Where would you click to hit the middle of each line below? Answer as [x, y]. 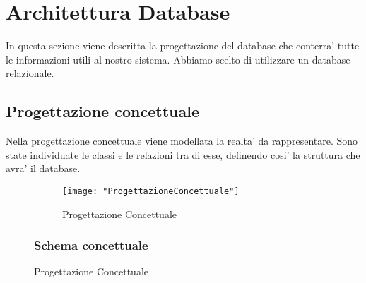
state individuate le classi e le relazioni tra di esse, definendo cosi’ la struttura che [183, 154]
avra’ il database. [43, 168]
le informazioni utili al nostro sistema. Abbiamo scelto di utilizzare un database [178, 59]
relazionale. [30, 73]
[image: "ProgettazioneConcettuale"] [151, 191]
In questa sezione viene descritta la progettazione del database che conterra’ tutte [183, 46]
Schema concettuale [91, 245]
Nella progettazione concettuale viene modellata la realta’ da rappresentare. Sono [182, 141]
